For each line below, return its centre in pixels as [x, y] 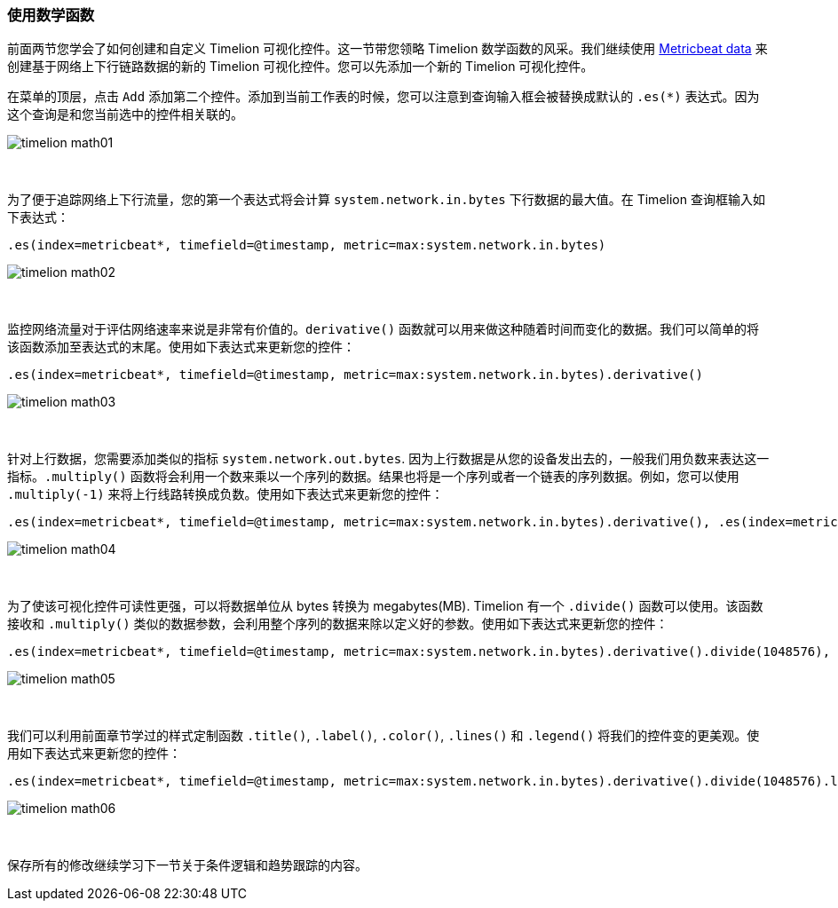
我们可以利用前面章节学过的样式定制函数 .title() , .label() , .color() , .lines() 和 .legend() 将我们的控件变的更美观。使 [383, 736]
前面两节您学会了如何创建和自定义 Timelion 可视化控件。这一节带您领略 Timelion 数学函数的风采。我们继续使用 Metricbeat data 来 [387, 49]
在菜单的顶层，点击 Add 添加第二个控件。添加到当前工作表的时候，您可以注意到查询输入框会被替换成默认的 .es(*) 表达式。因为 [383, 97]
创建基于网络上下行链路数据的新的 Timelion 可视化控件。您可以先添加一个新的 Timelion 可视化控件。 [300, 67]
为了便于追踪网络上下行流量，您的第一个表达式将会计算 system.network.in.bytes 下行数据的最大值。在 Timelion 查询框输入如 [386, 200]
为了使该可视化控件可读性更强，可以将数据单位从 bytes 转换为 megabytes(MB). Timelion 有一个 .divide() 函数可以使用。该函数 [385, 606]
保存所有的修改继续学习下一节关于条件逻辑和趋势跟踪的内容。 [187, 865]
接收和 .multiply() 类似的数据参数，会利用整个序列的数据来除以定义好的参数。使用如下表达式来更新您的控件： [338, 624]
